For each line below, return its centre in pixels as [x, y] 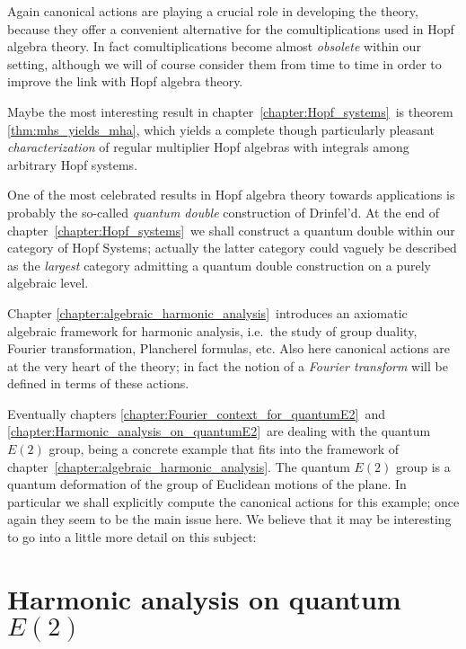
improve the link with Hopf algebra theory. [125, 81]
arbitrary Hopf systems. [73, 164]
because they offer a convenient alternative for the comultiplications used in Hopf [231, 28]
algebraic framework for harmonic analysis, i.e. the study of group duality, [212, 330]
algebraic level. [48, 283]
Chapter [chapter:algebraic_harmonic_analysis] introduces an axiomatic [207, 312]
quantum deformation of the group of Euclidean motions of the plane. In [207, 484]
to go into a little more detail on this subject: [132, 537]
